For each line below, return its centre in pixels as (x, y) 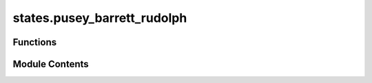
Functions (35, 42)
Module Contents (51, 64)
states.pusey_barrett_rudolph (100, 18)
